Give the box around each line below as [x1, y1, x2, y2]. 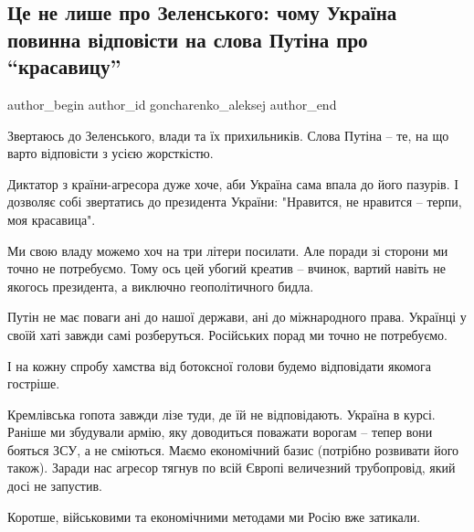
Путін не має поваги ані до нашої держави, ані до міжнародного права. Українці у [7, 307, 467, 326]
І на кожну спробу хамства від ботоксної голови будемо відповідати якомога [7, 356, 432, 375]
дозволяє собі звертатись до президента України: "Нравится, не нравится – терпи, [7, 192, 462, 211]
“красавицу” [7, 52, 121, 80]
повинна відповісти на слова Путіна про [7, 25, 368, 53]
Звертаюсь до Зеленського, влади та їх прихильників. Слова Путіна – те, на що [7, 125, 449, 144]
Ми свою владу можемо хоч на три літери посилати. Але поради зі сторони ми [7, 240, 448, 260]
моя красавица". [7, 209, 96, 229]
